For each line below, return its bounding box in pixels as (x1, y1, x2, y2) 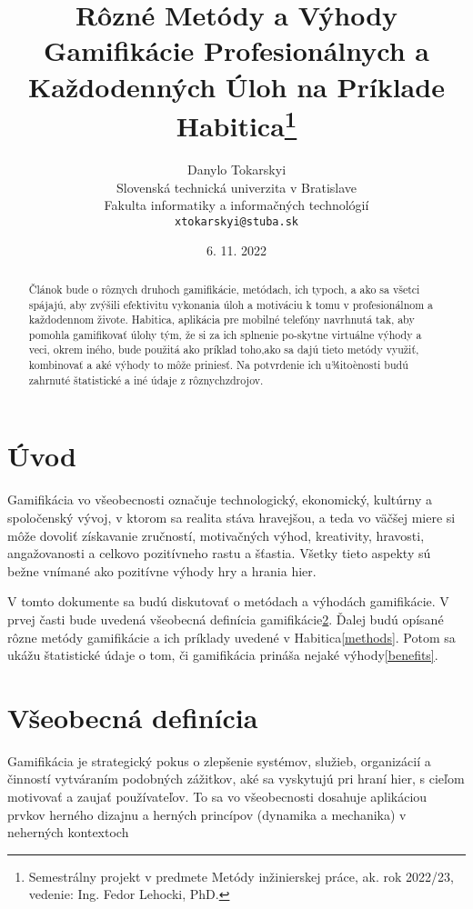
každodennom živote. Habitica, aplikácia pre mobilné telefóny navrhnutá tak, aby (28, 312, 415, 327)
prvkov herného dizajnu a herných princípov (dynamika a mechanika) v (7, 804, 407, 824)
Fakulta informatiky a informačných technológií (104, 195, 369, 215)
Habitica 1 (176, 103, 297, 145)
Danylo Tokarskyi (186, 160, 287, 179)
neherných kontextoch (7, 823, 129, 842)
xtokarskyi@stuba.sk (174, 215, 299, 228)
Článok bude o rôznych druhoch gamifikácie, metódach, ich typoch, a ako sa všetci (28, 281, 420, 296)
